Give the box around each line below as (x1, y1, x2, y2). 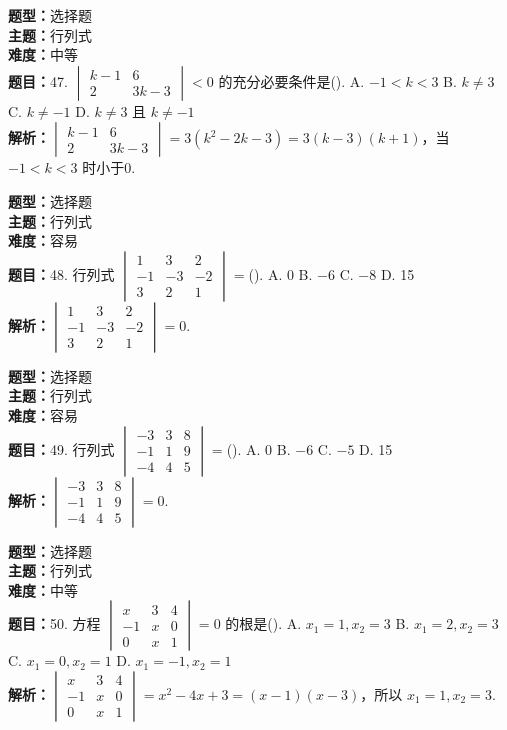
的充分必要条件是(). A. (218, 70, 365, 91)
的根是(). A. (225, 613, 302, 634)
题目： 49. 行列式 (8, 438, 115, 459)
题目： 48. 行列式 (8, 263, 115, 284)
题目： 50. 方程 (8, 613, 101, 634)
